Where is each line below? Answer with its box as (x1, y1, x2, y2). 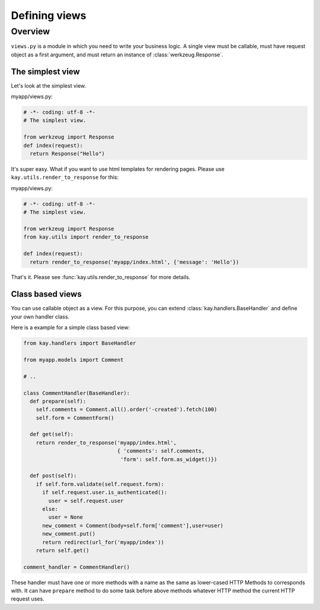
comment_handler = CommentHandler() (23, 563, 130, 570)
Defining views (11, 9, 87, 22)
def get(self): (30, 431, 74, 438)
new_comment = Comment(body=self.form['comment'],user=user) (42, 522, 224, 529)
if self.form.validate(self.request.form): (36, 480, 164, 487)
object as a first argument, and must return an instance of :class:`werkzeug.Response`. (11, 51, 223, 58)
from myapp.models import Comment (23, 356, 124, 363)
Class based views (11, 289, 82, 299)
